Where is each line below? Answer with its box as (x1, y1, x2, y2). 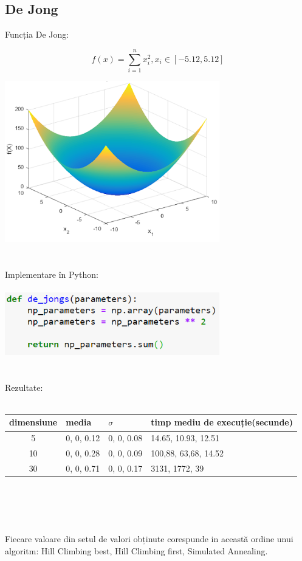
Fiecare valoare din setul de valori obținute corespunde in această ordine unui (5, 532, 293, 545)
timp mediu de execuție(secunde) (151, 416, 293, 428)
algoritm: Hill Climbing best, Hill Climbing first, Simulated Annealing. (5, 545, 268, 557)
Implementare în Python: (5, 267, 98, 280)
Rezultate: (5, 380, 43, 393)
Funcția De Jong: (5, 28, 69, 41)
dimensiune (9, 416, 58, 428)
